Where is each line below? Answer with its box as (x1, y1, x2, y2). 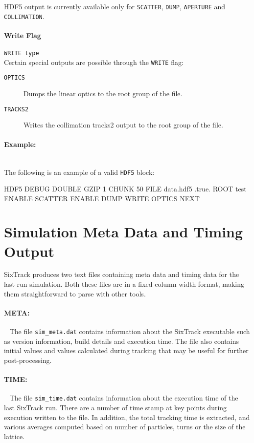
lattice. (4, 431, 24, 441)
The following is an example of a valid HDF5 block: (4, 167, 155, 177)
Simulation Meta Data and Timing (4, 222, 243, 242)
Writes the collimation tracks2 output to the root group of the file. (23, 120, 223, 130)
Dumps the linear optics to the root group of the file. (23, 88, 183, 99)
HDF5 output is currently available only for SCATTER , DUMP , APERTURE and (4, 1, 226, 11)
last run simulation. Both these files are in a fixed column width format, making (4, 279, 245, 289)
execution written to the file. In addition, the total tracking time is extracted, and (4, 412, 250, 422)
